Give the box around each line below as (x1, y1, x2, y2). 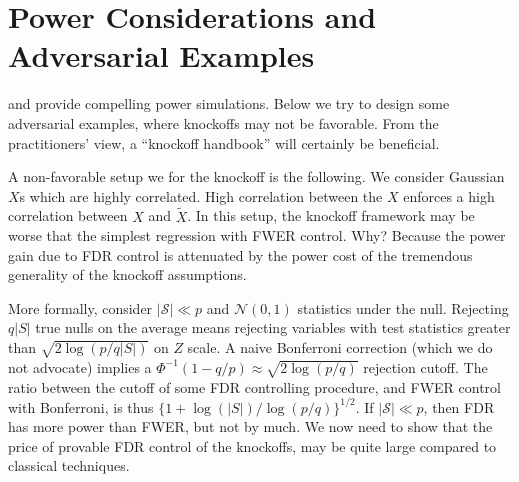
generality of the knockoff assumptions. (8, 264, 247, 285)
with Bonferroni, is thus (8, 396, 154, 417)
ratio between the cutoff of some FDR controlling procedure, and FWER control (8, 376, 501, 397)
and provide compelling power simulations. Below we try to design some (8, 93, 450, 114)
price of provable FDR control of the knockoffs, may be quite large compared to (8, 435, 497, 456)
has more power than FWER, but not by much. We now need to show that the (8, 416, 493, 437)
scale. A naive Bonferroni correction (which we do (187, 337, 493, 358)
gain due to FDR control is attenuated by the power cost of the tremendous (8, 244, 473, 265)
